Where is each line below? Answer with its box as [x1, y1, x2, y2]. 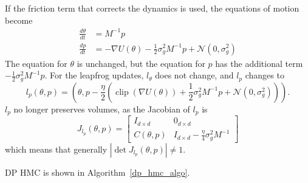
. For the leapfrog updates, [44, 69, 144, 81]
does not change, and [155, 69, 234, 81]
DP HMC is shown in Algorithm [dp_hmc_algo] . [5, 165, 190, 178]
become [5, 13, 33, 26]
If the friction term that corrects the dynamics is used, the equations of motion [5, 2, 299, 14]
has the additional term [215, 57, 303, 69]
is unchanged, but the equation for [77, 57, 205, 69]
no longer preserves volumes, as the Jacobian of [13, 102, 190, 115]
